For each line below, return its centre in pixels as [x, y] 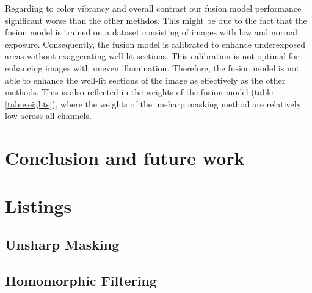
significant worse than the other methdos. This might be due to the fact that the [156, 20]
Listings [38, 205]
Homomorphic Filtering [81, 280]
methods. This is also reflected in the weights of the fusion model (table [139, 92]
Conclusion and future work [125, 158]
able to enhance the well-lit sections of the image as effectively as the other [145, 80]
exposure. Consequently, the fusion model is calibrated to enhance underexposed [155, 44]
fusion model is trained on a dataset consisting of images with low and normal [151, 32]
